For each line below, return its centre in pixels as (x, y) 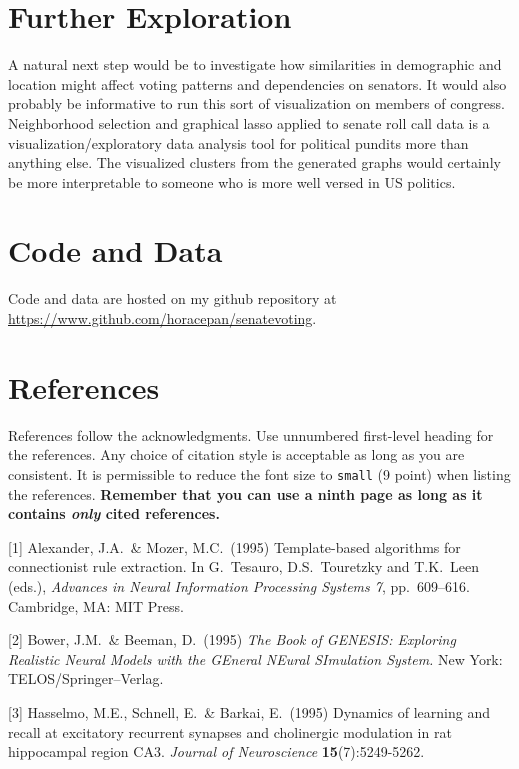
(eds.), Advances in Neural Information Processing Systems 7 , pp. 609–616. (239, 585)
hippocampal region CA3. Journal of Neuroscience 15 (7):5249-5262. (216, 751)
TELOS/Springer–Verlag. (86, 678)
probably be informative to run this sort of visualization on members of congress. (256, 103)
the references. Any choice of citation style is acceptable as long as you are (236, 454)
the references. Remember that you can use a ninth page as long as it (245, 493)
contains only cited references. (114, 513)
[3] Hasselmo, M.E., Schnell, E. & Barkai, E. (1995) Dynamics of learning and (249, 711)
